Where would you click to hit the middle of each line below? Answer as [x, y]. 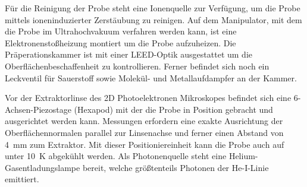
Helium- [243, 156]
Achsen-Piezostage [38, 109]
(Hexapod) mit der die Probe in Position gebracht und [173, 109]
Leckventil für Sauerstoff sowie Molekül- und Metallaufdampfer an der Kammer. [151, 77]
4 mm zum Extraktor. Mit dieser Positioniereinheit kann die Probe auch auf [145, 144]
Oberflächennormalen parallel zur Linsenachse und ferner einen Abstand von [144, 132]
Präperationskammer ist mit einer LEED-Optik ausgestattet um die [129, 54]
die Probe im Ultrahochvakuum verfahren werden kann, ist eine [121, 31]
